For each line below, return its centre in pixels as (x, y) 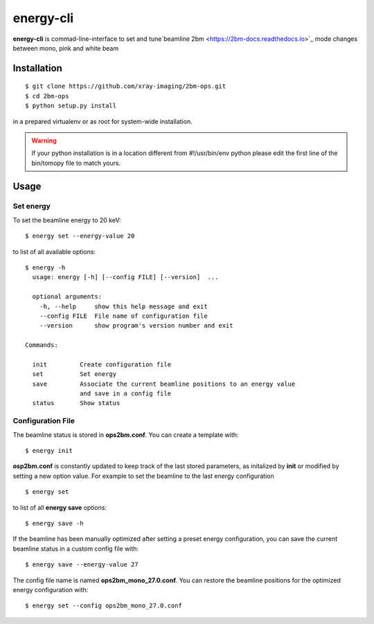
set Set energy (74, 374)
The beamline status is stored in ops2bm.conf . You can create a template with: (126, 435)
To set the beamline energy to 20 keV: (67, 220)
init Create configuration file (102, 364)
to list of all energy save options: (60, 507)
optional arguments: (67, 297)
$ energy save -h (54, 523)
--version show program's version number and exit (136, 326)
